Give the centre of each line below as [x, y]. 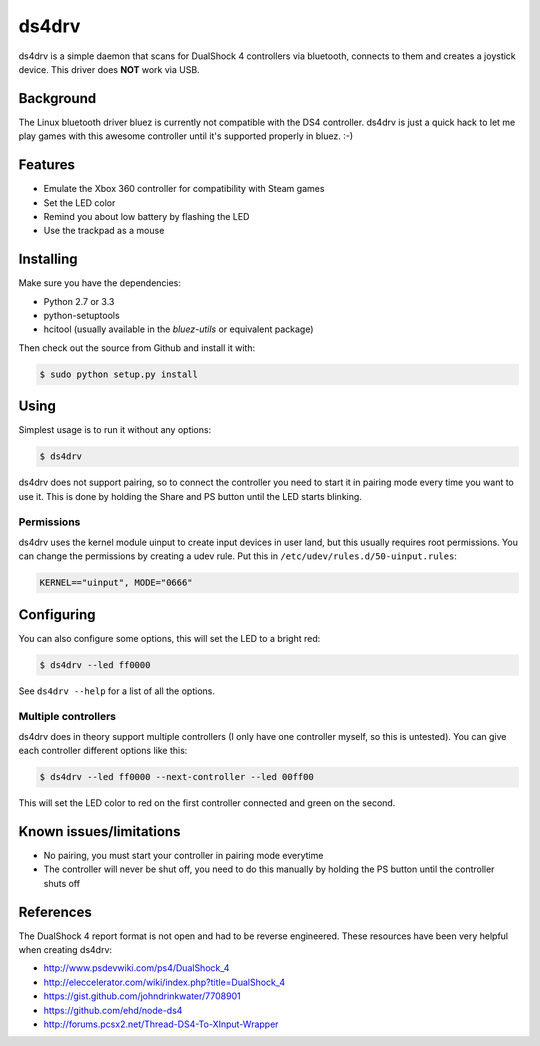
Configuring [57, 614]
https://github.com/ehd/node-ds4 [113, 1010]
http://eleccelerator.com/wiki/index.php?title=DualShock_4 [164, 982]
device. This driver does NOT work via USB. [109, 69]
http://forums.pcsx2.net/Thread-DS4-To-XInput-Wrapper [161, 1024]
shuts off [61, 883]
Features [46, 165]
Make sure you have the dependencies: [100, 283]
